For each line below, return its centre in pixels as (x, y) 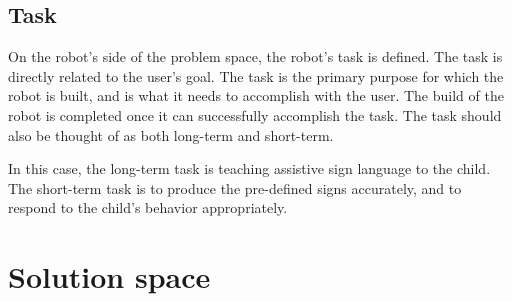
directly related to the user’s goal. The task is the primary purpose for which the (256, 75)
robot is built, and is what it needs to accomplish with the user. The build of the (256, 95)
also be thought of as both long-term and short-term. (171, 134)
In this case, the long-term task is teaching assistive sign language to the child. (249, 168)
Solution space (109, 276)
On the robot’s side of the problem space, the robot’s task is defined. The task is (255, 56)
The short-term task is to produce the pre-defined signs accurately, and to (235, 187)
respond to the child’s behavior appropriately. (148, 207)
